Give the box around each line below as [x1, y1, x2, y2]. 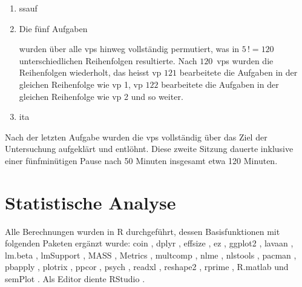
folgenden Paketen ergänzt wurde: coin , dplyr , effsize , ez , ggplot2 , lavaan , [5, 237, 294, 249]
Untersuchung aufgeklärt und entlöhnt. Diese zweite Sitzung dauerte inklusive [5, 142, 294, 155]
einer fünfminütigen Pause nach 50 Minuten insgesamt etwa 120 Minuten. [5, 154, 278, 167]
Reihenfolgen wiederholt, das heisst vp [19, 66, 162, 79]
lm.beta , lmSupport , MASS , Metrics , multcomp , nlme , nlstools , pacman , [5, 248, 297, 261]
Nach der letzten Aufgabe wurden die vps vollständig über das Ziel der [5, 130, 268, 143]
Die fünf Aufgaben [19, 22, 88, 35]
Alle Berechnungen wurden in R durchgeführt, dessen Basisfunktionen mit [5, 225, 280, 237]
